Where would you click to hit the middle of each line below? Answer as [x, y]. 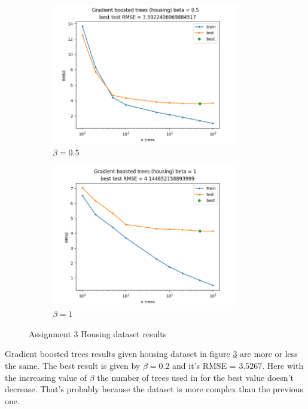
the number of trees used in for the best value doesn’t [195, 377]
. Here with [283, 365]
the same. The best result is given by [73, 365]
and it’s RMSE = [204, 365]
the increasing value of [46, 377]
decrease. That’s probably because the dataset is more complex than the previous [154, 389]
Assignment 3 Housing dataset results [98, 333]
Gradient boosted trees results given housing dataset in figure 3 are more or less [151, 354]
